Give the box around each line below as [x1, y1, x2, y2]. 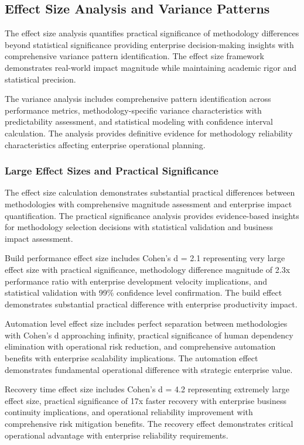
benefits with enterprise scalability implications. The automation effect [5, 352, 258, 364]
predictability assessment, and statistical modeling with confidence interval [5, 115, 273, 128]
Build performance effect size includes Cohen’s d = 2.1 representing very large [5, 252, 285, 264]
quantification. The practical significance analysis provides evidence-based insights [5, 209, 299, 221]
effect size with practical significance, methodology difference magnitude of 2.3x [5, 263, 291, 275]
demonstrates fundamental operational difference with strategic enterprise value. [5, 363, 293, 375]
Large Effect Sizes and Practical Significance [5, 163, 218, 178]
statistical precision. [5, 73, 76, 85]
